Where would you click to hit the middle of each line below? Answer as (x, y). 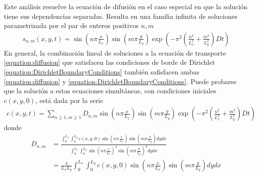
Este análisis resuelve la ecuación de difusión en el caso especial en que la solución (126, 6)
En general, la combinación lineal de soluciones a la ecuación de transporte (115, 52)
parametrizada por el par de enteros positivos (71, 25)
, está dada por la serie (69, 100)
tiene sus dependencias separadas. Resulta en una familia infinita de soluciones (121, 16)
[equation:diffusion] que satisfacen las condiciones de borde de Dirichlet (110, 62)
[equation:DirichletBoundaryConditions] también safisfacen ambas (102, 72)
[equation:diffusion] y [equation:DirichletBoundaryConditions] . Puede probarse (120, 81)
